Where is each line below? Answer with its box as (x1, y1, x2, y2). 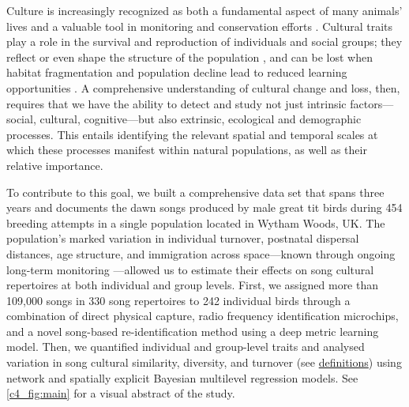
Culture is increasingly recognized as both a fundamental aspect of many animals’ (6, 2, 403, 18)
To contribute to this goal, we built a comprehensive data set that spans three (6, 183, 385, 200)
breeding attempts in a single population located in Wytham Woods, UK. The (6, 214, 385, 231)
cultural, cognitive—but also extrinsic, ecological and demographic (39, 111, 362, 127)
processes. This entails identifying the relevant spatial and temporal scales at (6, 126, 378, 142)
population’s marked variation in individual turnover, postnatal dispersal (6, 230, 359, 247)
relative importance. (6, 156, 103, 173)
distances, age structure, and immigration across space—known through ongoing (6, 245, 396, 262)
